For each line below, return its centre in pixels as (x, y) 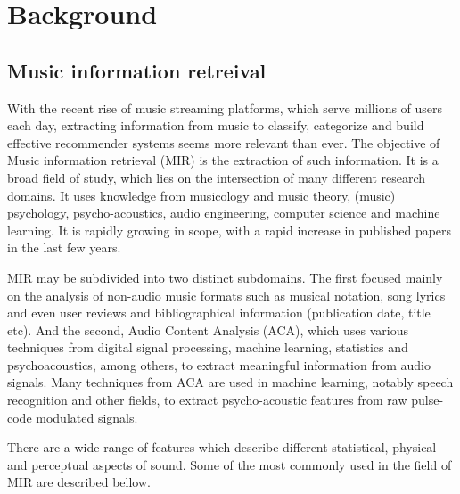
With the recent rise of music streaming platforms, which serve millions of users (225, 107)
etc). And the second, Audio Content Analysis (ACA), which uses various (208, 329)
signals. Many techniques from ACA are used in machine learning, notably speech (230, 382)
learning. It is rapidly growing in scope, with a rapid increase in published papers (230, 230)
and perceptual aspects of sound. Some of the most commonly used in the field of (230, 464)
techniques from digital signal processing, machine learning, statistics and (208, 347)
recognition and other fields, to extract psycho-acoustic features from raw (207, 400)
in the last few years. (64, 247)
